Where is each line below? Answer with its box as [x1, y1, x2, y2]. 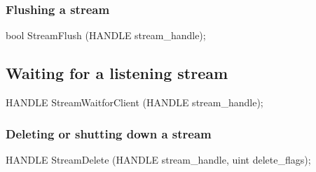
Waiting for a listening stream [6, 62, 228, 84]
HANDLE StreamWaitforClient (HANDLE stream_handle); [6, 95, 263, 110]
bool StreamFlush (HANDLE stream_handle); [6, 28, 206, 43]
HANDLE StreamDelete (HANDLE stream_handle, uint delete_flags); [6, 152, 311, 166]
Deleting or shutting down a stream [6, 124, 212, 142]
